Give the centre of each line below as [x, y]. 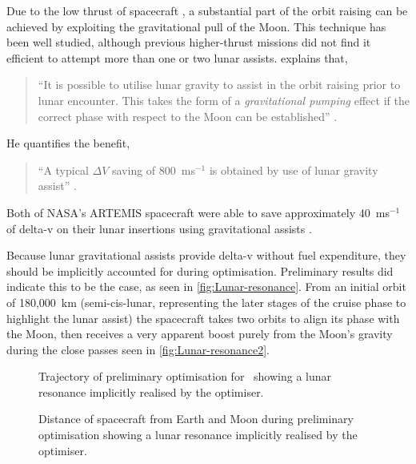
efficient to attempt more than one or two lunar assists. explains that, [177, 57]
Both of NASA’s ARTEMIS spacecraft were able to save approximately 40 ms [198, 212]
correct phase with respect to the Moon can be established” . [188, 116]
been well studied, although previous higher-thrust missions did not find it [189, 42]
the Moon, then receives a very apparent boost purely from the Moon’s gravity [200, 334]
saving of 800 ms [153, 169]
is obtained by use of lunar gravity [294, 169]
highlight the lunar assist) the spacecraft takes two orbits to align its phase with [203, 318]
